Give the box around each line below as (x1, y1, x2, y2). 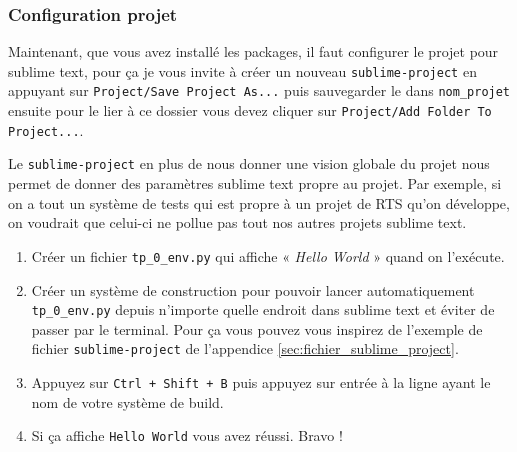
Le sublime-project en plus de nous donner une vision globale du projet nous (8, 153, 490, 174)
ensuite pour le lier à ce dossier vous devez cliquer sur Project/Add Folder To (8, 100, 492, 121)
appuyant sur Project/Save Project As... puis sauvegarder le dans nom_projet (8, 80, 511, 101)
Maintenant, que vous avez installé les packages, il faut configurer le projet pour (8, 41, 499, 62)
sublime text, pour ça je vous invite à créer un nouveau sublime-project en (8, 60, 477, 81)
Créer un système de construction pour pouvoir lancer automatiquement (31, 279, 475, 300)
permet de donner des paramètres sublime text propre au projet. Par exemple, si (8, 173, 502, 194)
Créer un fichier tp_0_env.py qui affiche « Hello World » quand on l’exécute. (31, 245, 505, 266)
